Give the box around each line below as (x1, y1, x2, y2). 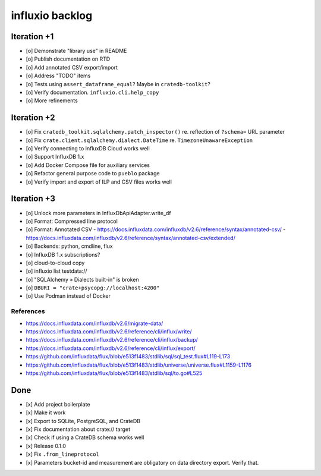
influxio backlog (11, 9, 93, 22)
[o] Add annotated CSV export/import (26, 64, 118, 71)
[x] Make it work (26, 409, 66, 416)
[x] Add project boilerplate (26, 401, 90, 408)
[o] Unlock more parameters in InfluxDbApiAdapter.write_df (26, 209, 172, 216)
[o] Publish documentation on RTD (26, 55, 111, 62)
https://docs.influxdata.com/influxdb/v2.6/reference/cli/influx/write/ (26, 328, 193, 335)
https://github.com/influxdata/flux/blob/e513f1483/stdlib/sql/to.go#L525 (26, 369, 203, 377)
